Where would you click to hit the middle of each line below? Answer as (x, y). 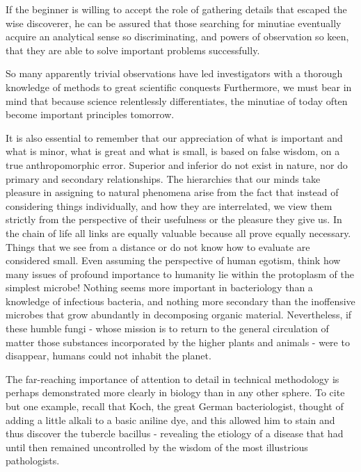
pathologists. (33, 461)
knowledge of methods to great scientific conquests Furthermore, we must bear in (179, 87)
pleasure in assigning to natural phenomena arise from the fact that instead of (172, 192)
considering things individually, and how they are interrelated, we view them (169, 205)
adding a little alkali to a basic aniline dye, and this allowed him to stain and (170, 420)
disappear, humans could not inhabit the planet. (109, 356)
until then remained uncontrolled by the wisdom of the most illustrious (157, 447)
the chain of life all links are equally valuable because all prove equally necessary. (178, 233)
